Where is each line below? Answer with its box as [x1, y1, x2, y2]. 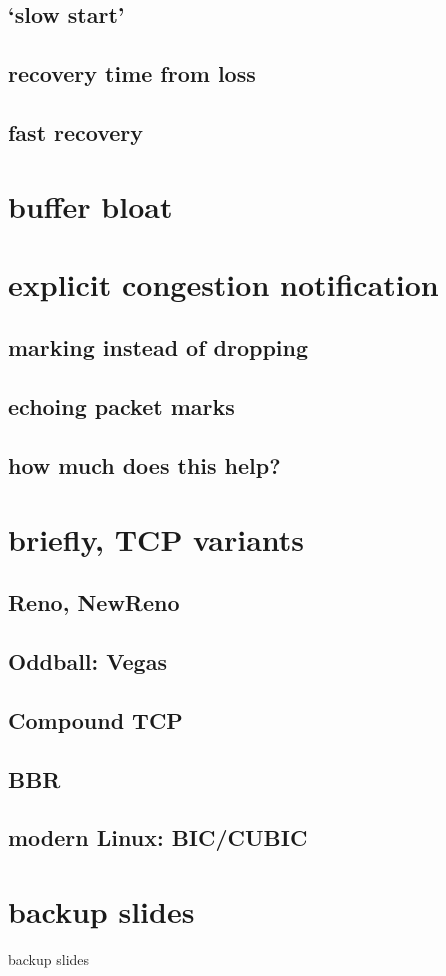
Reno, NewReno [8, 587, 180, 618]
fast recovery [8, 116, 144, 147]
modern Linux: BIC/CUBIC [8, 822, 308, 853]
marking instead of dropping [8, 332, 309, 363]
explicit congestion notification [8, 263, 439, 304]
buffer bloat [8, 185, 173, 226]
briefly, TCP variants [8, 518, 305, 559]
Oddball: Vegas [8, 645, 167, 676]
